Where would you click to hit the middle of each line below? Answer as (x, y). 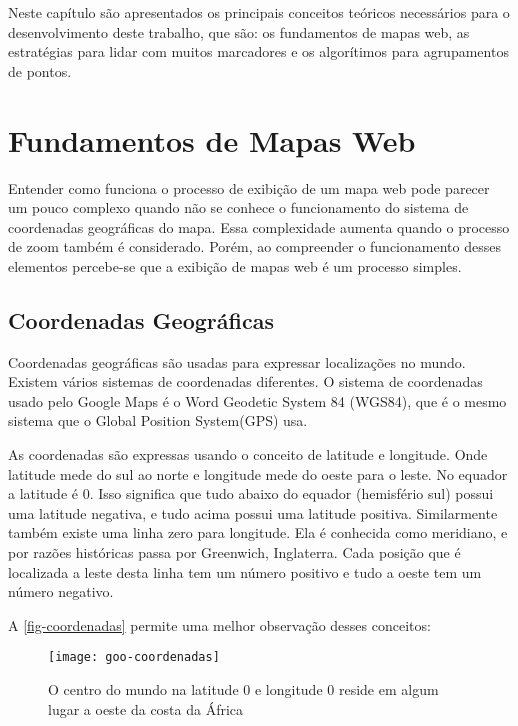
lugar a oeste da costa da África (146, 708)
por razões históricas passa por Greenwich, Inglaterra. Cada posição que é (234, 552)
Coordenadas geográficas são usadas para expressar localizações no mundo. (237, 361)
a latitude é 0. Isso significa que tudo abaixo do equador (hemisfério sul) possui (251, 493)
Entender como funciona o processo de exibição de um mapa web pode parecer (249, 187)
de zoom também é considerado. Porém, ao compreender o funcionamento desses (254, 246)
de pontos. (40, 70)
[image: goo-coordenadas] (134, 657)
